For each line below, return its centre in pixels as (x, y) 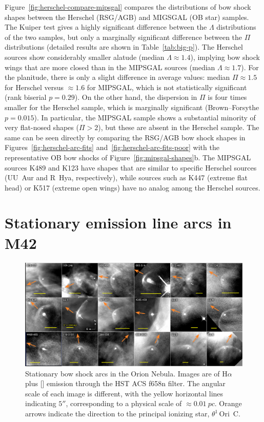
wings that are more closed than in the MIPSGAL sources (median (110, 67)
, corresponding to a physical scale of (124, 403)
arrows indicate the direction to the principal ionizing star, (117, 414)
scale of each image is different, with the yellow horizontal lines (124, 393)
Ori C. (230, 414)
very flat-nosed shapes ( (42, 127)
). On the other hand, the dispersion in (136, 97)
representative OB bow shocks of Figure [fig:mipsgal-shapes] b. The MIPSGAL (128, 157)
